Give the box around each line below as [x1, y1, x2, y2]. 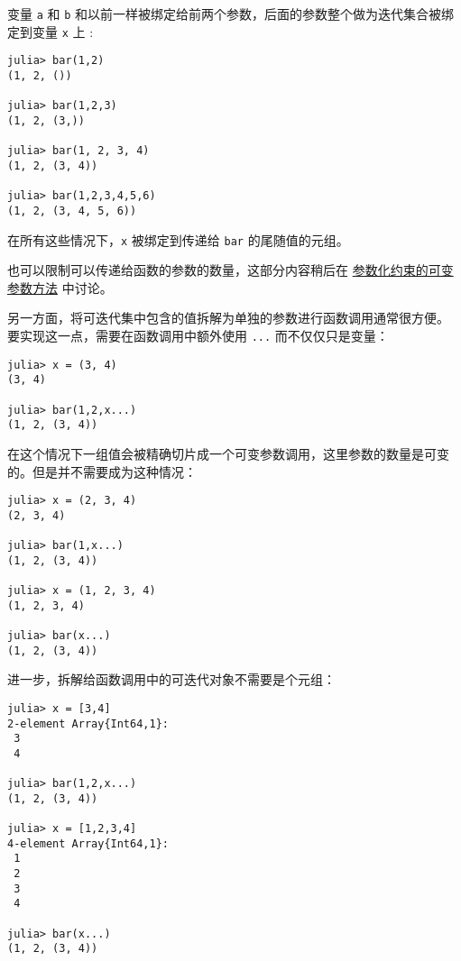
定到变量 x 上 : [7, 22, 94, 41]
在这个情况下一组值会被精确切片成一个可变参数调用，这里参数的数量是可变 [7, 444, 449, 462]
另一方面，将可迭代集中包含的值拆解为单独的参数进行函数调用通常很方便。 [7, 308, 449, 327]
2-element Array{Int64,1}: [7, 717, 169, 730]
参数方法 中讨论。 [7, 278, 113, 297]
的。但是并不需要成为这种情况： [7, 462, 197, 480]
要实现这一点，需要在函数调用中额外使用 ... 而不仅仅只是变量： [7, 325, 389, 344]
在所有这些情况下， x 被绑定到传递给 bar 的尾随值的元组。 [7, 230, 349, 249]
